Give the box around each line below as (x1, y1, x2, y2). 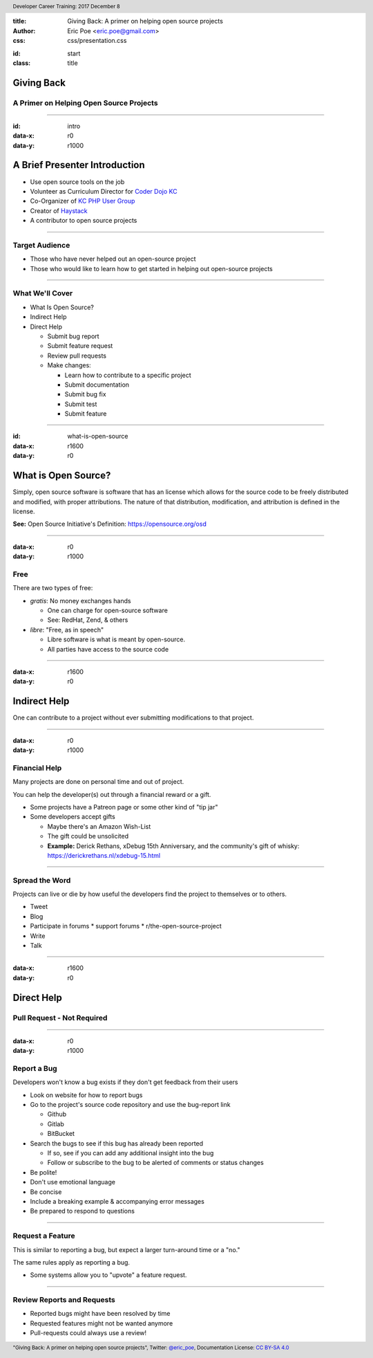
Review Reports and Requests (12, 1295, 115, 1305)
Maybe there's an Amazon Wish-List (47, 822, 151, 830)
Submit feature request (47, 342, 113, 350)
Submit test (64, 400, 97, 408)
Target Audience (12, 240, 70, 250)
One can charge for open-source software (47, 606, 169, 615)
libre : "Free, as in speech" (30, 625, 104, 634)
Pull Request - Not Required (12, 1013, 108, 1022)
